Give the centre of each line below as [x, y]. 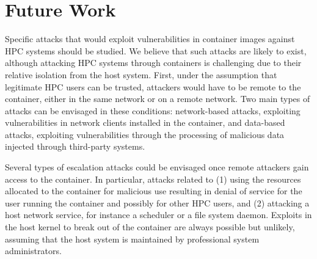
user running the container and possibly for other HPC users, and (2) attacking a [157, 202]
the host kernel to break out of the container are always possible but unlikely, [150, 227]
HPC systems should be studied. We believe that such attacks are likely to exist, [156, 50]
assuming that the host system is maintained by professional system [132, 239]
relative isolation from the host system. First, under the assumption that [141, 74]
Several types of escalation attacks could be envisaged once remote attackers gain [157, 167]
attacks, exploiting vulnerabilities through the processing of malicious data [145, 134]
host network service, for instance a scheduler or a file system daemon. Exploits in [158, 215]
